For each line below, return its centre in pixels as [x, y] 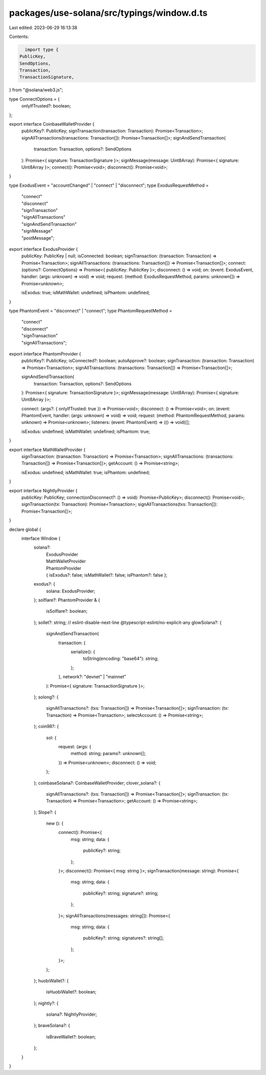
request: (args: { [75, 746]
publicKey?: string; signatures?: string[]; [123, 938]
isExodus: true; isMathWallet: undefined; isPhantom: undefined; [86, 293]
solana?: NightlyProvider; [71, 1014]
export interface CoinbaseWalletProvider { [52, 124]
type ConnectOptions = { [34, 99]
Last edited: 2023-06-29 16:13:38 [43, 28]
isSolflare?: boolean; [67, 611]
